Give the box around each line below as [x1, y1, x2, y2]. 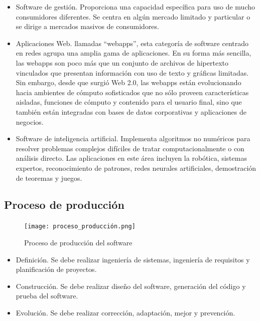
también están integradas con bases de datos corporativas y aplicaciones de [16, 106, 246, 117]
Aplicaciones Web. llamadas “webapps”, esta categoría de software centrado [16, 38, 249, 48]
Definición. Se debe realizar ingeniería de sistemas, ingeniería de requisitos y [16, 254, 250, 264]
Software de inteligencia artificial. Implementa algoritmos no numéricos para [16, 133, 250, 144]
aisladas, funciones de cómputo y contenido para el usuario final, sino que [16, 97, 242, 107]
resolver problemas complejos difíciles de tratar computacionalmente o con [16, 143, 244, 153]
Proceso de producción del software [24, 237, 133, 247]
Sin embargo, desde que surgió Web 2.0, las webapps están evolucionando [16, 77, 241, 88]
